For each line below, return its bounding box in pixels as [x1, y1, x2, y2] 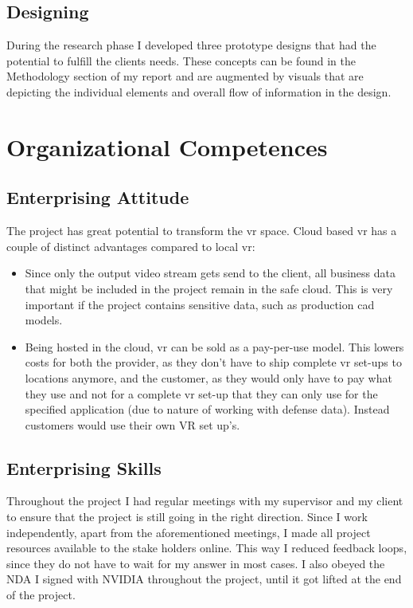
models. [25, 312, 63, 328]
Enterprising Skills [6, 455, 162, 480]
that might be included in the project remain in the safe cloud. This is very [25, 280, 393, 296]
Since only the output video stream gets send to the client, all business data [25, 265, 396, 281]
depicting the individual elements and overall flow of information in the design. [6, 83, 392, 100]
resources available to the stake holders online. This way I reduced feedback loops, [6, 539, 407, 556]
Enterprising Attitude [6, 185, 189, 210]
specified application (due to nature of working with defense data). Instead [25, 401, 390, 418]
